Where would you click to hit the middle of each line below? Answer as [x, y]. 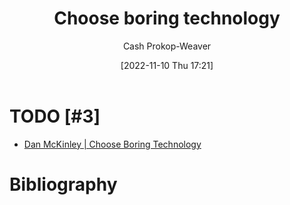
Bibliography [63, 184]
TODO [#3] [55, 116]
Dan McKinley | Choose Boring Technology [112, 144]
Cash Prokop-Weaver [167, 46]
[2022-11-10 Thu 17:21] [167, 65]
